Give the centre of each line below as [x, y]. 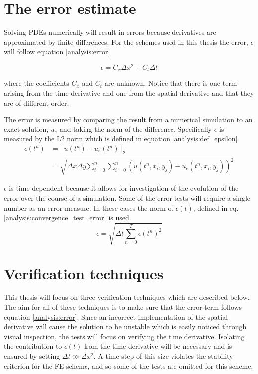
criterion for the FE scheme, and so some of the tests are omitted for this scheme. [129, 365]
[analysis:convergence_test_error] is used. [68, 217]
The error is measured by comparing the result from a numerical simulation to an [128, 119]
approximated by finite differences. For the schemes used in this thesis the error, [126, 42]
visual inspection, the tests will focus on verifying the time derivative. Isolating [124, 336]
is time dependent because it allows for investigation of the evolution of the [124, 188]
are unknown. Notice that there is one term [171, 83]
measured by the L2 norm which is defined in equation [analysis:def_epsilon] [121, 139]
